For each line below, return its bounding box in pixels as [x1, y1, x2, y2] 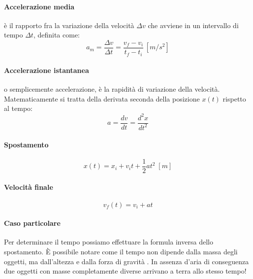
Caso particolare [4, 218, 61, 228]
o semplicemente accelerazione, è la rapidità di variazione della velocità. [4, 84, 220, 94]
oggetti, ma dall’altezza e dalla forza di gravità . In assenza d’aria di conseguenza [4, 256, 249, 266]
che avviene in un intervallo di [148, 20, 239, 30]
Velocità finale [4, 182, 53, 192]
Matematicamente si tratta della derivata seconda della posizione [4, 93, 200, 104]
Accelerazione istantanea [4, 65, 89, 75]
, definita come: [33, 30, 80, 40]
